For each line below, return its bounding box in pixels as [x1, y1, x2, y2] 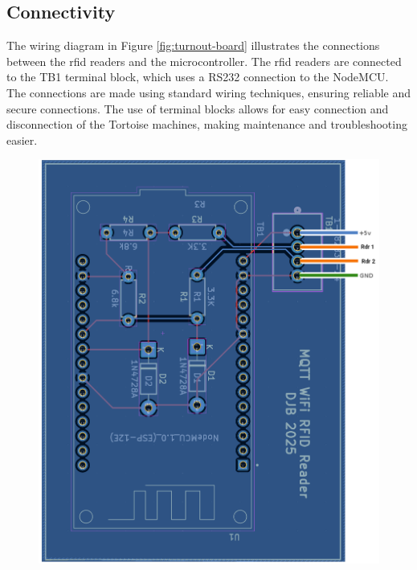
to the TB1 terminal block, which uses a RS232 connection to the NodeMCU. [6, 68, 389, 85]
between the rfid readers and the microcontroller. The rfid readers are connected [6, 52, 402, 69]
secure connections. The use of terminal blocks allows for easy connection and [6, 100, 389, 117]
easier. [6, 131, 38, 148]
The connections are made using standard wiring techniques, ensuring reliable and [6, 84, 411, 100]
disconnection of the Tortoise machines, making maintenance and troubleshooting [6, 116, 407, 133]
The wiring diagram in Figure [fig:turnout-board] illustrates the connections [6, 37, 380, 54]
